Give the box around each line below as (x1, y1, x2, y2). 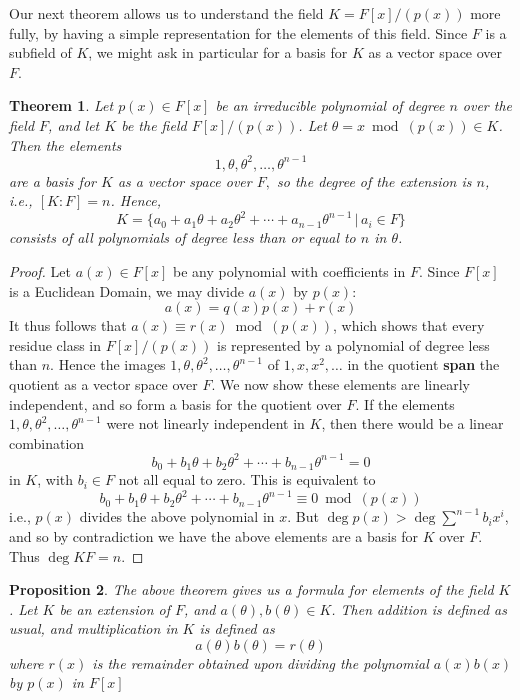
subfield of (9, 42, 72, 63)
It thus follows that (9, 315, 127, 336)
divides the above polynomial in (79, 506, 275, 527)
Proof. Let (9, 260, 71, 281)
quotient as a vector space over (9, 373, 198, 394)
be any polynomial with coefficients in (172, 260, 406, 281)
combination (9, 432, 85, 453)
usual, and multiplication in (9, 618, 178, 639)
